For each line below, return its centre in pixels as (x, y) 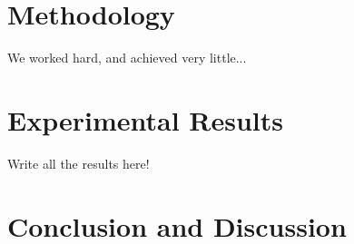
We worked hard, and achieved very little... (127, 58)
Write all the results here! (79, 163)
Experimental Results (145, 119)
